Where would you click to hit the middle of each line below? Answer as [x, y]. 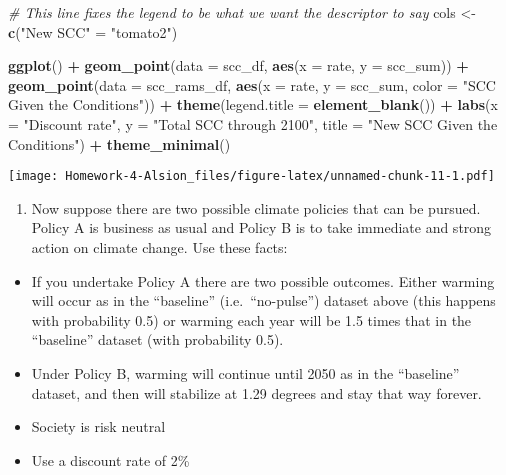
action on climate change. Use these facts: [159, 247]
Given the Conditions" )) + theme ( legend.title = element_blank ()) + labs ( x [253, 104]
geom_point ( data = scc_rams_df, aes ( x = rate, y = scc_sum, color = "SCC [252, 84]
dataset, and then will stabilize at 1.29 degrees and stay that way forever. [256, 392]
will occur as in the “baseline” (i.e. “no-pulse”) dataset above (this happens [263, 300]
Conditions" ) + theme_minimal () [119, 143]
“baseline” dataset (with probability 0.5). [157, 339]
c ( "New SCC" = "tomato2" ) [93, 31]
